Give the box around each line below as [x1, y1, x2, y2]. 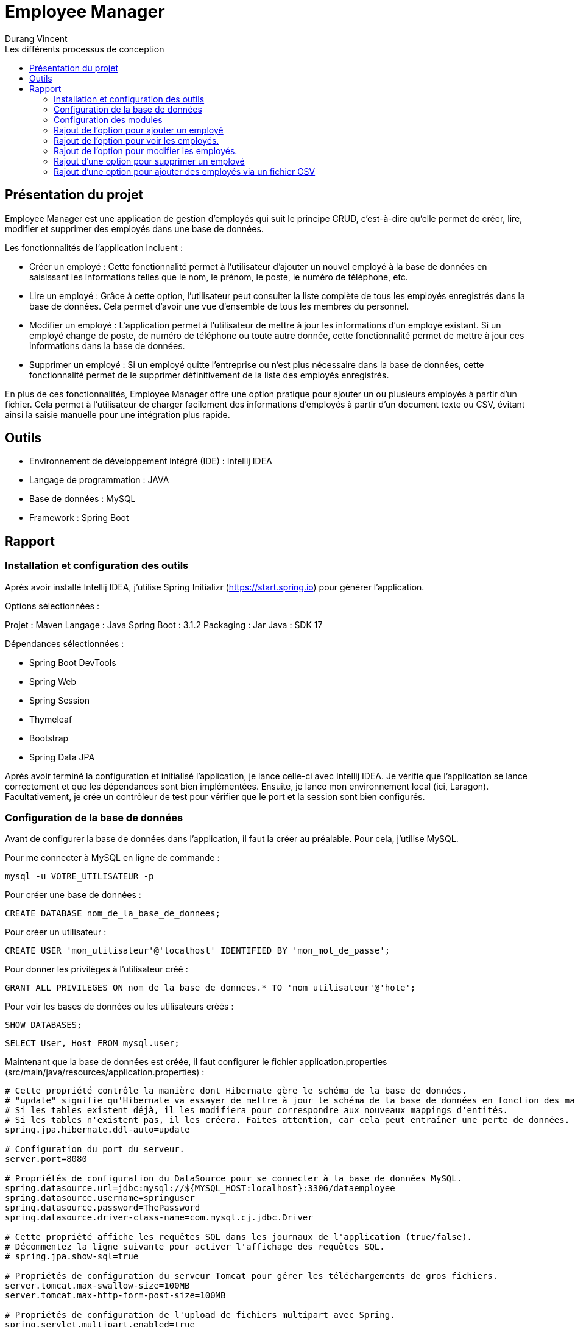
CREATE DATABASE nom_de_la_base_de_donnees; [5, 908, 221, 919]
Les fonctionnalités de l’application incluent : [5, 242, 183, 253]
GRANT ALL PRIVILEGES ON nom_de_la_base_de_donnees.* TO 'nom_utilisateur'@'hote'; [5, 983, 416, 993]
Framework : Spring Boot [29, 512, 129, 523]
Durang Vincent [5, 33, 68, 44]
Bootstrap [29, 732, 69, 743]
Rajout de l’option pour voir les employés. [54, 135, 219, 146]
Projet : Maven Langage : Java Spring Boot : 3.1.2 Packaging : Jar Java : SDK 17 [5, 619, 323, 630]
